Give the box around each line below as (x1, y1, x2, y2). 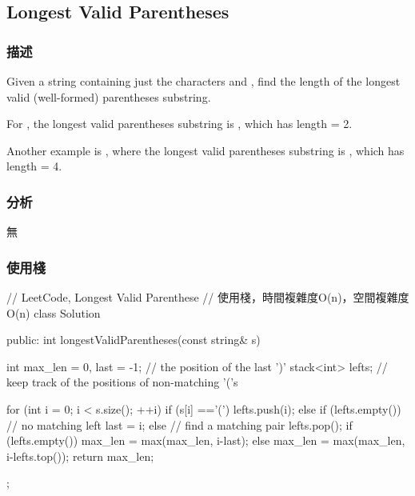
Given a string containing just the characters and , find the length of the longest (6, 73, 401, 89)
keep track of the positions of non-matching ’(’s (6, 374, 238, 390)
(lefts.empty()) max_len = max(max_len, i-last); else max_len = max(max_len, (6, 432, 405, 449)
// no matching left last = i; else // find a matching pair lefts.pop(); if (6, 416, 353, 433)
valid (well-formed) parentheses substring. (6, 88, 211, 105)
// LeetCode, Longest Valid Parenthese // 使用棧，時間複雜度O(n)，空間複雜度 (6, 289, 409, 305)
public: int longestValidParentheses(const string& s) (6, 331, 261, 348)
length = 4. (6, 158, 62, 174)
